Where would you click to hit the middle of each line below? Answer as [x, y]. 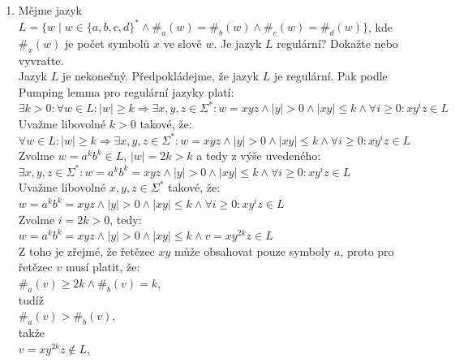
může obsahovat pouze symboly [253, 251]
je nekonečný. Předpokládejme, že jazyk [160, 76]
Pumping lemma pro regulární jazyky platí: [126, 91]
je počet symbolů [107, 43]
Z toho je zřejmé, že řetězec [86, 251]
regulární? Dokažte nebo [337, 43]
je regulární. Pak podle [331, 76]
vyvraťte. [41, 60]
